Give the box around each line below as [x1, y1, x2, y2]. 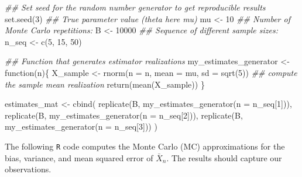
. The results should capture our [166, 151, 282, 164]
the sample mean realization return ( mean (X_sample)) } [5, 78, 205, 90]
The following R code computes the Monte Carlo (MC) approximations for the [5, 140, 285, 152]
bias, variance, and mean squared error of [5, 151, 153, 164]
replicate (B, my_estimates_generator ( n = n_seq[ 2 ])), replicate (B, [5, 109, 243, 121]
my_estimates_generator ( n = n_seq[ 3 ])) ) [5, 120, 157, 133]
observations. [5, 163, 52, 175]
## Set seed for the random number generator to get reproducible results [5, 1, 266, 13]
